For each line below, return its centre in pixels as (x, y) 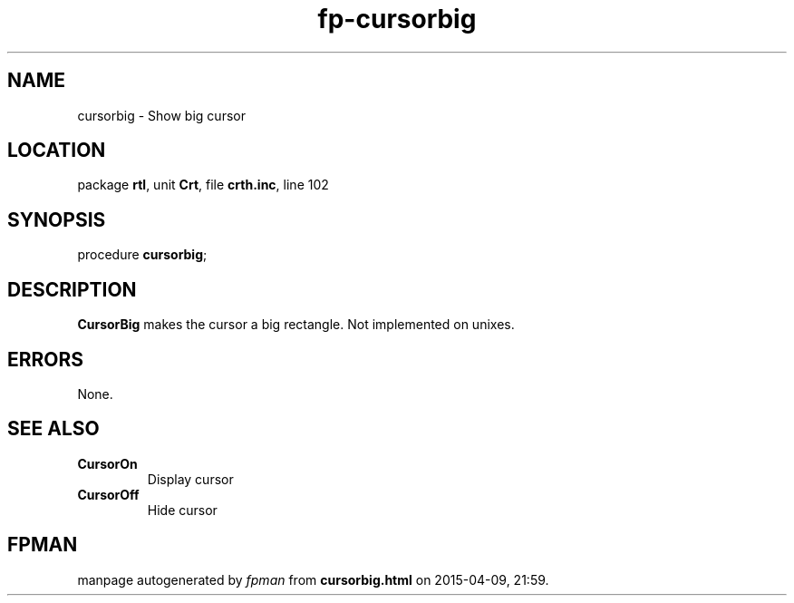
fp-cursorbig (397, 19)
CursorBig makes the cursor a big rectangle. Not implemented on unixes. (296, 325)
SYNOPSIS (57, 219)
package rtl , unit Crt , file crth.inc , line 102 (203, 185)
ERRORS (46, 359)
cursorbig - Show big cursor (161, 115)
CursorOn (107, 463)
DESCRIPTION (72, 289)
